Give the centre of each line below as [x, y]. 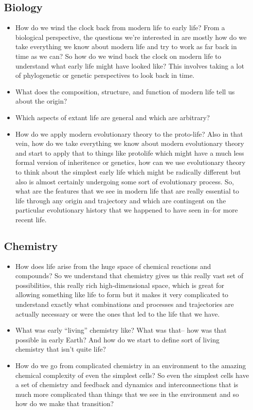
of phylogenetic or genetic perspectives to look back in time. [105, 75]
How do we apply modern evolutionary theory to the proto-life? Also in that [129, 134]
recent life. [31, 219]
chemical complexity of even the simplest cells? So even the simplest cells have [132, 375]
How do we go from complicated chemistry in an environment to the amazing [131, 365]
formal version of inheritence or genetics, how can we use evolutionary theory [130, 162]
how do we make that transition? [64, 403]
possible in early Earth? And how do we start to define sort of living [117, 339]
